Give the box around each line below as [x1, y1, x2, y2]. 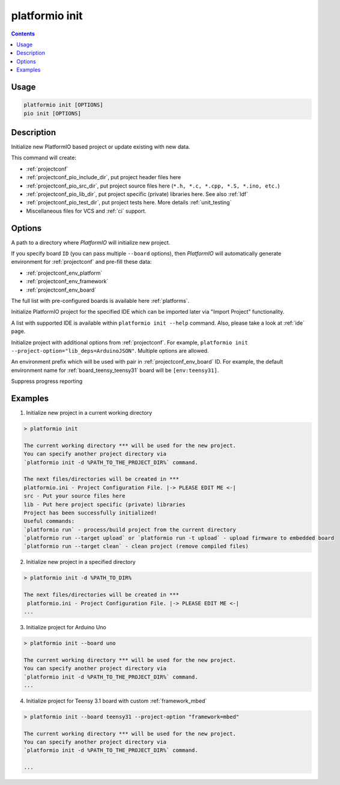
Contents [11, 30, 35, 37]
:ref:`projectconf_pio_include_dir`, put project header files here [26, 174, 181, 181]
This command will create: [11, 154, 76, 162]
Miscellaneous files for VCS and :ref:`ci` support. [26, 207, 147, 215]
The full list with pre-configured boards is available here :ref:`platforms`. [11, 297, 190, 304]
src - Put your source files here [23, 493, 126, 499]
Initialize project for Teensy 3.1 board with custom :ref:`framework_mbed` [26, 697, 207, 704]
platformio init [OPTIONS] [23, 102, 103, 108]
